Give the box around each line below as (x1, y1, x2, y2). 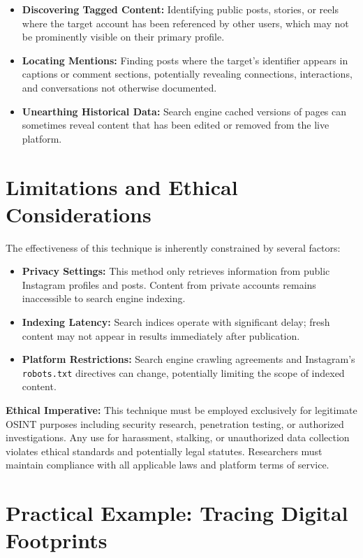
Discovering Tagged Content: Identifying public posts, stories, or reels (22, 2, 339, 16)
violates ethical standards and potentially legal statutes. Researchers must (6, 443, 323, 458)
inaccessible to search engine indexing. (22, 291, 186, 306)
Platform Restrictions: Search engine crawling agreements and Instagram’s (22, 352, 355, 366)
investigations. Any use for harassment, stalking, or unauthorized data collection (6, 430, 350, 445)
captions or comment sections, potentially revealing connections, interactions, (22, 66, 353, 81)
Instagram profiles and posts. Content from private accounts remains (22, 277, 316, 292)
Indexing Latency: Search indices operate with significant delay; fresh (22, 315, 330, 329)
